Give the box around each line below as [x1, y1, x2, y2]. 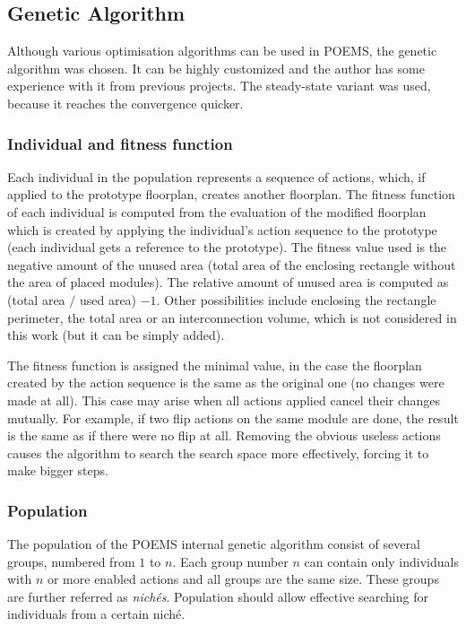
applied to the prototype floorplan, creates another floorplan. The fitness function [7, 185, 455, 204]
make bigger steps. [7, 461, 108, 480]
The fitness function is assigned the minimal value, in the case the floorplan [7, 355, 422, 374]
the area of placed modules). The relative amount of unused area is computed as [7, 273, 449, 291]
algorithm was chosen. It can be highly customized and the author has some [7, 58, 425, 77]
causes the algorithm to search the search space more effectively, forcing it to [7, 443, 429, 462]
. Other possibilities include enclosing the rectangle [156, 290, 436, 309]
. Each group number [172, 552, 289, 570]
